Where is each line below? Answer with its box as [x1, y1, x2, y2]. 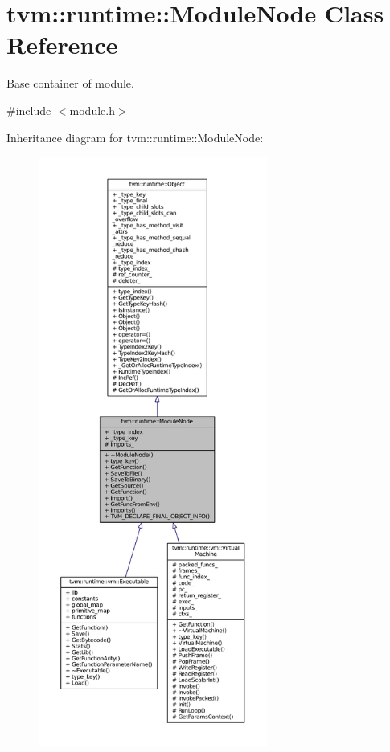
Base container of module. [6, 75, 134, 92]
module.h [69, 101, 115, 118]
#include [6, 101, 51, 118]
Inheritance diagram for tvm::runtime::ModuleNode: [6, 129, 264, 145]
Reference [6, 28, 118, 61]
